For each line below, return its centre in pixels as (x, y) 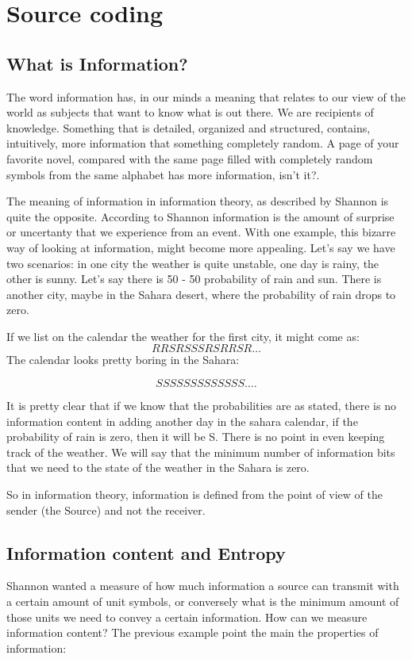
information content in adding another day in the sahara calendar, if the (182, 421)
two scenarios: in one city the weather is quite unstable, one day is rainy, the (193, 263)
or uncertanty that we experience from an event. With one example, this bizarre (201, 232)
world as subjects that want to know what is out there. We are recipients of (190, 112)
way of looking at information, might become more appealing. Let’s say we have (201, 247)
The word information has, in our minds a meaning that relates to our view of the (206, 96)
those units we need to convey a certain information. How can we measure (187, 617)
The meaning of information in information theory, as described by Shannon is (198, 201)
